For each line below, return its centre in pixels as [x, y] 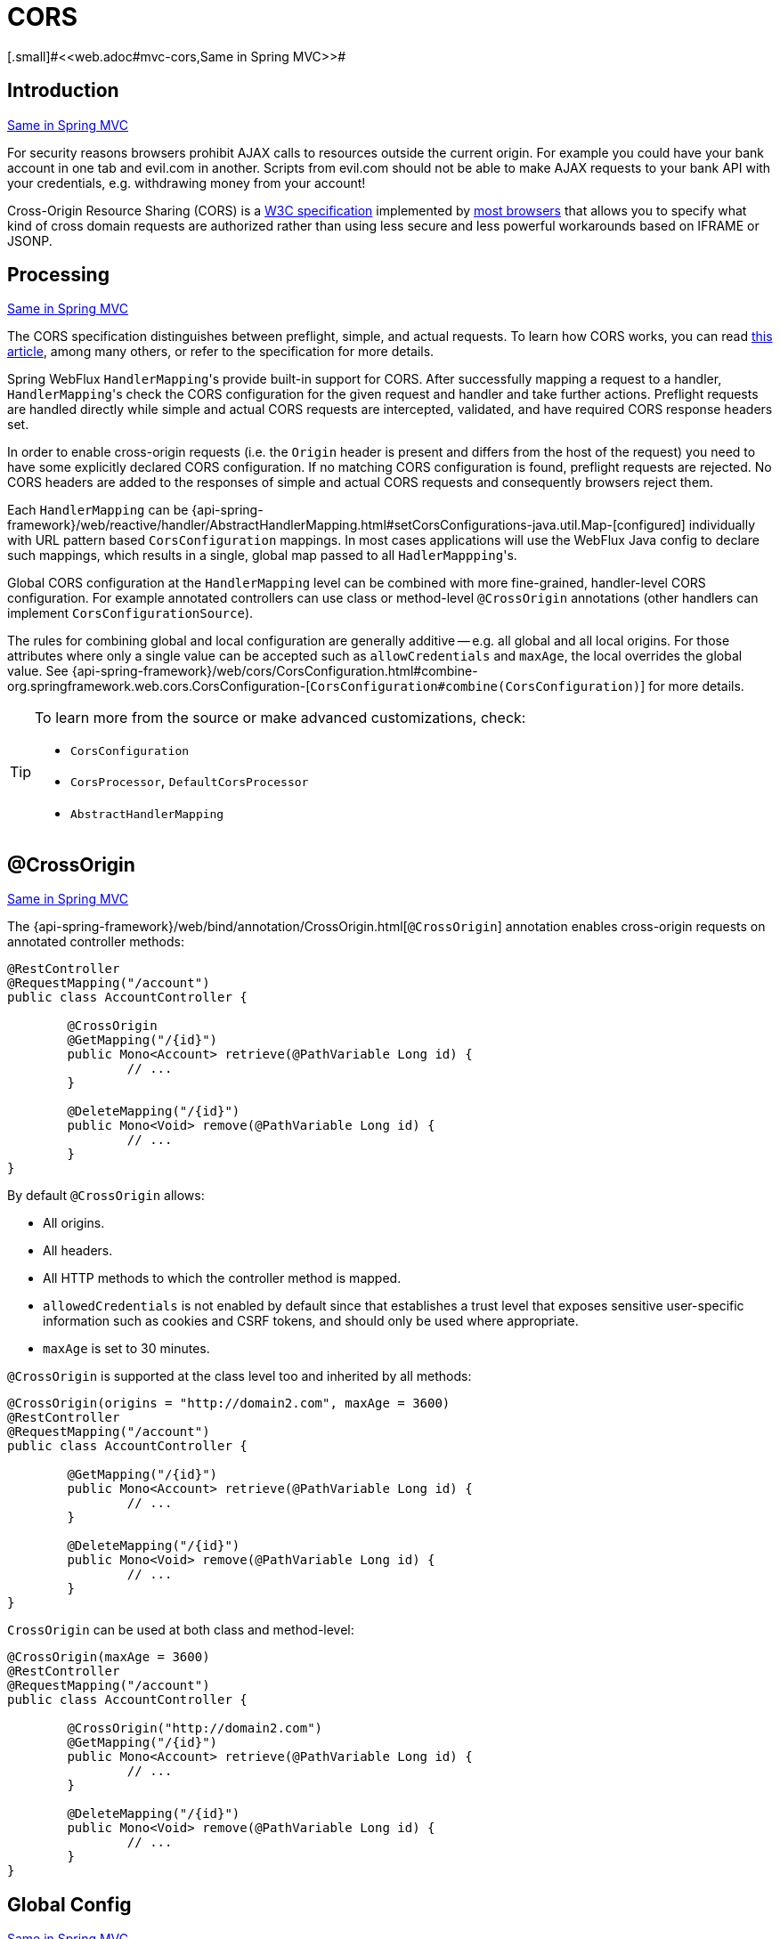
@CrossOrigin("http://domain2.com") [195, 1728]
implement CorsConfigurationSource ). [130, 613]
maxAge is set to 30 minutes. [126, 1349]
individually [722, 525]
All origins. [74, 1223]
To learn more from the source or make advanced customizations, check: [280, 718]
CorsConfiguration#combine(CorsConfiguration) [475, 687]
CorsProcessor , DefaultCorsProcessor [190, 781]
